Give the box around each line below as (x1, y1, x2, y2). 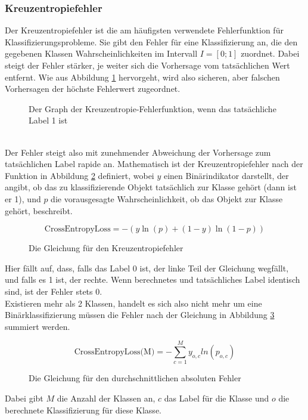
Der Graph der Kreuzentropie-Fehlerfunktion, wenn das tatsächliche (29, 102, 276, 115)
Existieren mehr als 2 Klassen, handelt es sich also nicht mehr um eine (5, 297, 262, 309)
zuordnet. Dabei (241, 47, 300, 60)
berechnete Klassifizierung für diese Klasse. (5, 403, 161, 416)
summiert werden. (5, 320, 70, 332)
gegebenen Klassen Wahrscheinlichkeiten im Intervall (5, 47, 198, 60)
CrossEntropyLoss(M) (74, 348, 155, 357)
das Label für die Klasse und (164, 392, 269, 404)
